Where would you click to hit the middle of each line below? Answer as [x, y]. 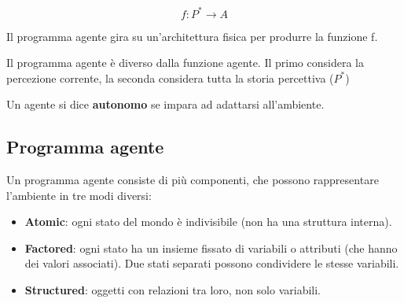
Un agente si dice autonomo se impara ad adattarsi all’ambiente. [165, 104]
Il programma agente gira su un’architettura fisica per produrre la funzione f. [192, 36]
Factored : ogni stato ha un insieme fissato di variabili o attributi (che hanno [211, 248]
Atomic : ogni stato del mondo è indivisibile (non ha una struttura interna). [208, 222]
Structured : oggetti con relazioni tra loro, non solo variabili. [173, 290]
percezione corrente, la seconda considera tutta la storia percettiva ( [170, 78]
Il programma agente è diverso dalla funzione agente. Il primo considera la [185, 63]
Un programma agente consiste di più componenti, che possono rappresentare [193, 180]
